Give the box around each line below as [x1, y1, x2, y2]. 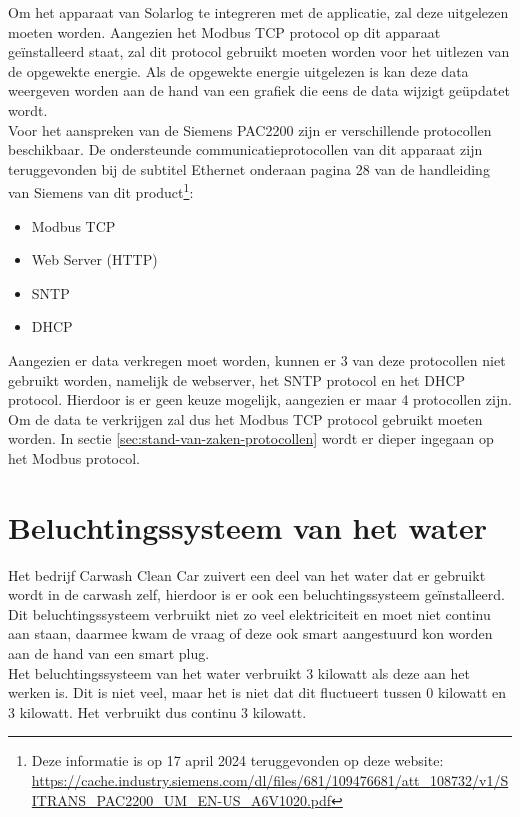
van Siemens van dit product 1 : [8, 179, 194, 202]
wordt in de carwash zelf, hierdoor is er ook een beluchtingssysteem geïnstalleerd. [8, 584, 505, 605]
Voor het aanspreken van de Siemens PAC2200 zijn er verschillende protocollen [8, 119, 492, 140]
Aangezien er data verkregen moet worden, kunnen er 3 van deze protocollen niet [8, 349, 506, 370]
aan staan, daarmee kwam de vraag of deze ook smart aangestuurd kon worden [8, 623, 493, 644]
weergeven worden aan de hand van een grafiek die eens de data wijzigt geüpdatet [8, 80, 510, 101]
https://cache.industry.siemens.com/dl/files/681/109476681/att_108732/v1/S [31, 770, 509, 790]
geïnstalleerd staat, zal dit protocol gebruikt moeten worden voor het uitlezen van [8, 41, 510, 62]
